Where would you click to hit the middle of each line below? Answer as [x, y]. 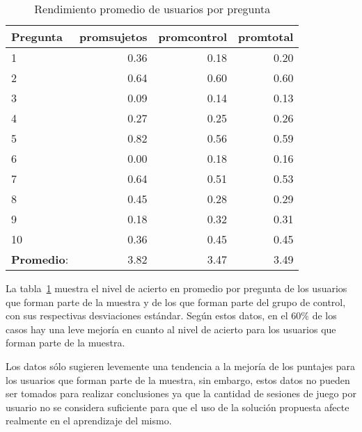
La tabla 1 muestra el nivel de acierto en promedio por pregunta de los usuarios [176, 288]
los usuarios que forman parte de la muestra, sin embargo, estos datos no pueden [178, 379]
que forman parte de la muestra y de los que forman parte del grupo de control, [176, 302]
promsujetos [113, 37]
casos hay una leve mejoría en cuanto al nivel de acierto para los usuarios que [171, 329]
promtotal [266, 37]
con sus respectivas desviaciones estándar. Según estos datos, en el [147, 315]
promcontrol [193, 37]
